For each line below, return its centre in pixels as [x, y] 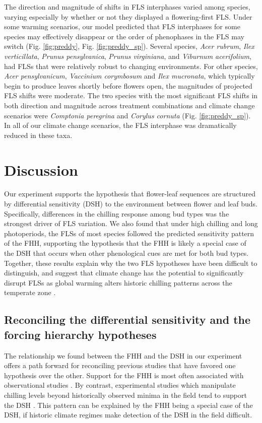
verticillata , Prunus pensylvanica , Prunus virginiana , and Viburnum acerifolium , [128, 56]
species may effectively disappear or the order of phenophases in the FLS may [124, 36]
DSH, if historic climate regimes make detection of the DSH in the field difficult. [128, 415]
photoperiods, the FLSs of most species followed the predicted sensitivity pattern [129, 233]
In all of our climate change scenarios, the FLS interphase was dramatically [120, 125]
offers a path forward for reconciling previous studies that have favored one [120, 365]
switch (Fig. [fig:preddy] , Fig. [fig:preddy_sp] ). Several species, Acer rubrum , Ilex [129, 46]
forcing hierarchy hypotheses [80, 334]
